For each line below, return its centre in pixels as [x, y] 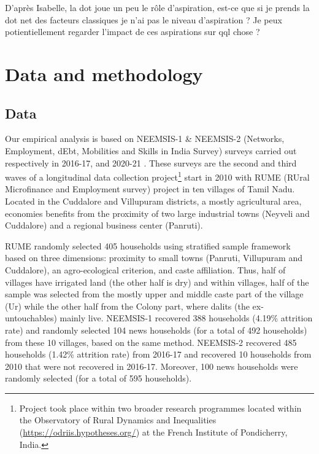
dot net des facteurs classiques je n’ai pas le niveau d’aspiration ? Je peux [144, 19]
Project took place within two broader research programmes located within [160, 408]
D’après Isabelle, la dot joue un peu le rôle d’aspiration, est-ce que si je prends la [157, 7]
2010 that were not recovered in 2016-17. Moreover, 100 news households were [152, 366]
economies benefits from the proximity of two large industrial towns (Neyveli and [157, 213]
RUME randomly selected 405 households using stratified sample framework [148, 245]
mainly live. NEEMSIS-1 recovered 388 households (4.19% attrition [186, 318]
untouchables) [31, 318]
